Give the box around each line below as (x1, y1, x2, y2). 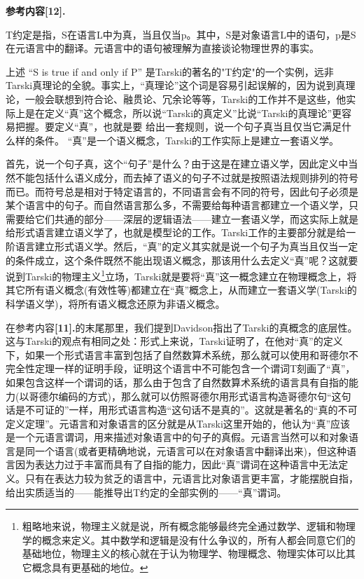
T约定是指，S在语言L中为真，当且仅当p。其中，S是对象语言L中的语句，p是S (6, 27, 356, 41)
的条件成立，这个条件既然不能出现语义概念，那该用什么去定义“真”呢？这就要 (6, 252, 358, 267)
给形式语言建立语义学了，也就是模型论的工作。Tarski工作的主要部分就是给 (6, 225, 346, 240)
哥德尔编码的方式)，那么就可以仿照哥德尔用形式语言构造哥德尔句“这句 (29, 388, 351, 403)
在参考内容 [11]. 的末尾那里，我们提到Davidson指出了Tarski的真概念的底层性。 (6, 320, 358, 334)
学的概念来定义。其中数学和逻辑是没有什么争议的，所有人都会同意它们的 (22, 532, 356, 547)
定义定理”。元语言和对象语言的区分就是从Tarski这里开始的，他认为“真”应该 (6, 416, 351, 430)
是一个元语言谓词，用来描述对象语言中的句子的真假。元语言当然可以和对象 (6, 430, 349, 444)
